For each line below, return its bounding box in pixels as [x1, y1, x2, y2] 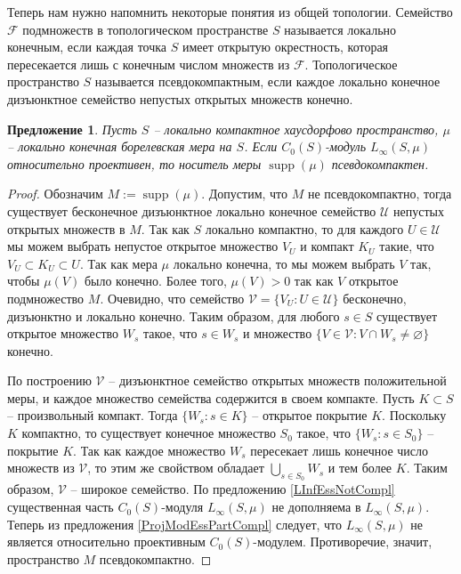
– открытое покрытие [252, 406, 368, 424]
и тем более [328, 458, 392, 477]
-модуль [325, 137, 367, 156]
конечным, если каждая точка [7, 37, 167, 56]
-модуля [161, 497, 204, 516]
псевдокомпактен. [331, 154, 429, 173]
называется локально [284, 20, 397, 38]
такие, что [379, 237, 434, 255]
